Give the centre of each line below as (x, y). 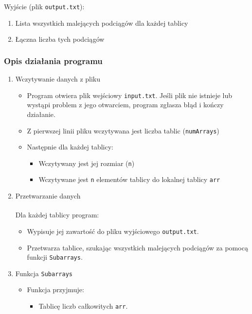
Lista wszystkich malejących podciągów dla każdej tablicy (102, 23)
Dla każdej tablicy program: (57, 215)
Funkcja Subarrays (44, 273)
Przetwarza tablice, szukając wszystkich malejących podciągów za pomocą (137, 247)
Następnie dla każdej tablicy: (70, 147)
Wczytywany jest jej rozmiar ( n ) (87, 163)
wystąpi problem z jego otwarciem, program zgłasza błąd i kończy (125, 105)
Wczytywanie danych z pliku (58, 79)
